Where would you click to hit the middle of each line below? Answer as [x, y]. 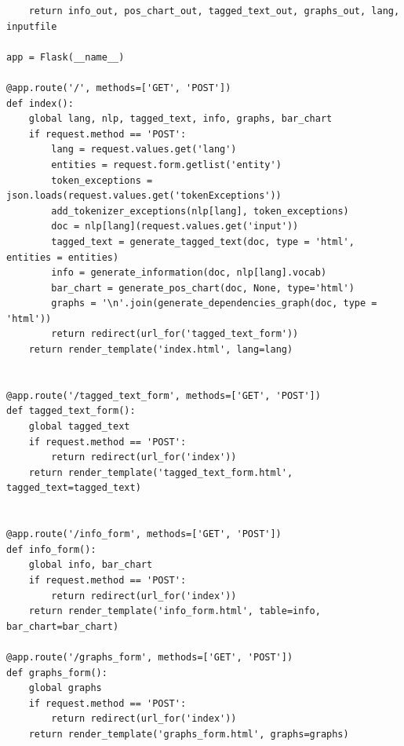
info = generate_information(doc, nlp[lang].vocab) [189, 273]
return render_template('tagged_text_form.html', [161, 472]
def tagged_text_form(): [71, 411]
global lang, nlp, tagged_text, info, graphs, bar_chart [180, 119]
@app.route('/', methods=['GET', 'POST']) [119, 88]
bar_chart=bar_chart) [63, 626]
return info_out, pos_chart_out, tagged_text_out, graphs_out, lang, [214, 11]
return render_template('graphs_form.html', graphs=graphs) [189, 734]
